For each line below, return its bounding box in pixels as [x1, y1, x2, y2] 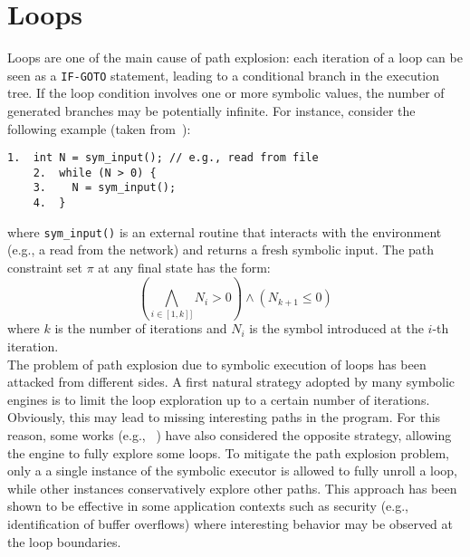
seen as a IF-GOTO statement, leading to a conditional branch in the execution [7, 65, 439, 84]
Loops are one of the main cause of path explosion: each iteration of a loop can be [7, 48, 463, 67]
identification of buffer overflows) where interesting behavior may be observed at [7, 514, 454, 533]
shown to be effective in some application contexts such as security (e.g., [7, 496, 408, 515]
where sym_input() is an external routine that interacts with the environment [7, 222, 442, 241]
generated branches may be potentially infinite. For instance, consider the [7, 101, 416, 120]
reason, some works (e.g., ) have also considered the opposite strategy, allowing [7, 426, 452, 445]
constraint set [7, 258, 83, 277]
